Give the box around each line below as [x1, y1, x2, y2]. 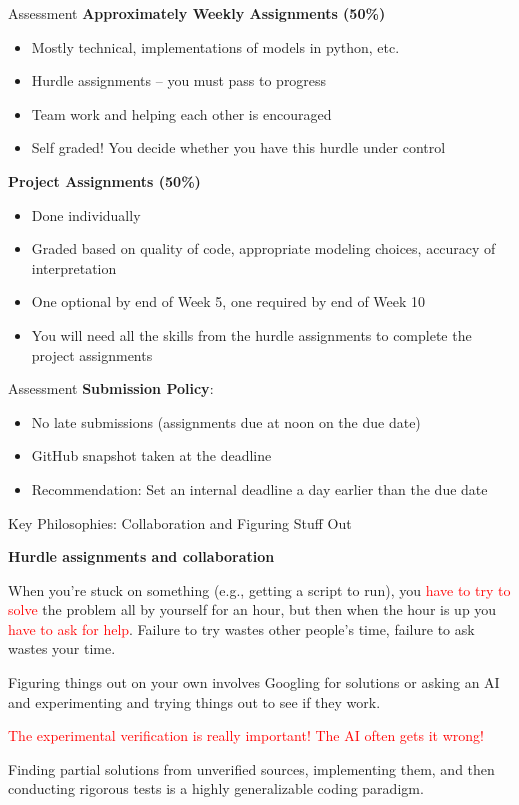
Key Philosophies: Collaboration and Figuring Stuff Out [8, 512, 352, 533]
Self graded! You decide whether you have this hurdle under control [31, 137, 446, 158]
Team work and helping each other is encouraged [31, 103, 332, 124]
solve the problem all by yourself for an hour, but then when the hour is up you [8, 599, 497, 620]
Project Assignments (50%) [8, 170, 201, 191]
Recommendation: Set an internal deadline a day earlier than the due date [31, 478, 488, 499]
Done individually [31, 204, 141, 225]
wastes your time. [8, 638, 116, 659]
